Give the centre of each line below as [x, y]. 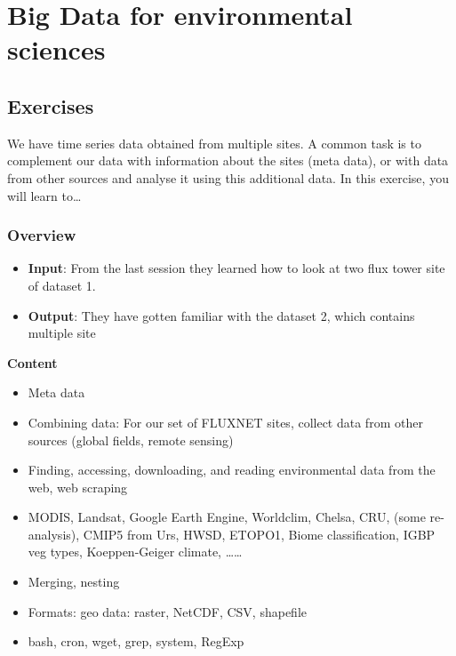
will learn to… [44, 195]
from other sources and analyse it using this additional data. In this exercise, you [228, 177]
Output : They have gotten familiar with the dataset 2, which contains [221, 315]
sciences [56, 49]
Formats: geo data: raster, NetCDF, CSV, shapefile [168, 611]
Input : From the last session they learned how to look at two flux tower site [236, 268]
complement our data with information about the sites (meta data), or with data [228, 160]
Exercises [51, 105]
